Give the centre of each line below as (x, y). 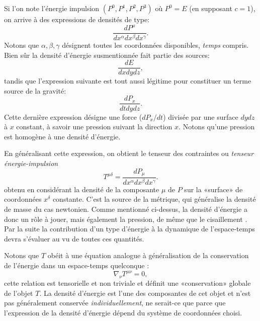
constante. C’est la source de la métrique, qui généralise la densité (154, 199)
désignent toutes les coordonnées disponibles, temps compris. (155, 45)
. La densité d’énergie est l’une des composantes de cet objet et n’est (145, 293)
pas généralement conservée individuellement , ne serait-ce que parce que (115, 303)
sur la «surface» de (213, 189)
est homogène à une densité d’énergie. (62, 136)
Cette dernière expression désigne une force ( (73, 116)
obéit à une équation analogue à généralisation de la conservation (148, 255)
